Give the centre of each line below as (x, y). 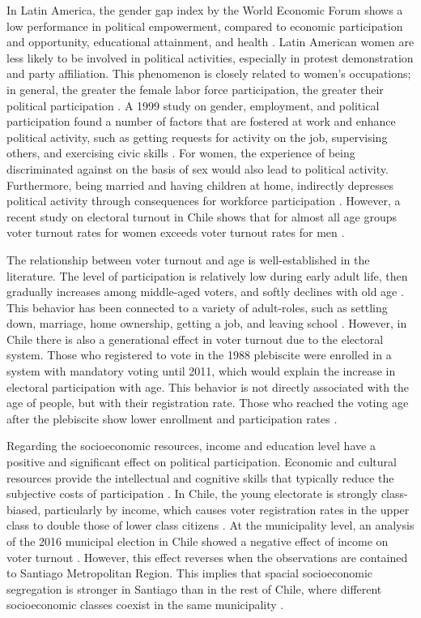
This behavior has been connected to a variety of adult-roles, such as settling (197, 307)
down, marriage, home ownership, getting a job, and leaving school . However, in (207, 323)
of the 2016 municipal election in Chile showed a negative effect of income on (198, 541)
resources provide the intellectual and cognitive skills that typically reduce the (200, 477)
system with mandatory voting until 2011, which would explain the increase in (201, 371)
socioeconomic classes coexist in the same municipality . (145, 605)
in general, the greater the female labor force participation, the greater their (195, 89)
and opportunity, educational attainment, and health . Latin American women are (210, 42)
